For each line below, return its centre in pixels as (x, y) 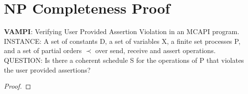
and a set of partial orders (43, 50)
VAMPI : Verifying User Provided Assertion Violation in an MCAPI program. (122, 31)
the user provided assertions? (47, 69)
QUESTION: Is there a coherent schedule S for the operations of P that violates (124, 60)
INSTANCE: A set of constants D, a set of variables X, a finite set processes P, (122, 41)
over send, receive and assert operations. (155, 50)
